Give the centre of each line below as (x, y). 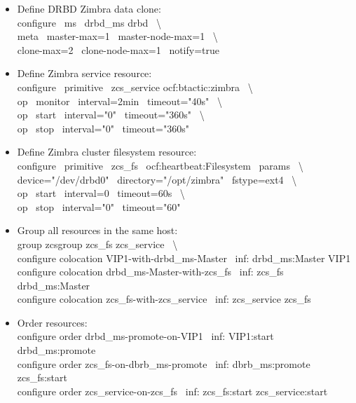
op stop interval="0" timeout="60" (99, 206)
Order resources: (52, 322)
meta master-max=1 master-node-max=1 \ (117, 36)
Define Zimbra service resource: (84, 73)
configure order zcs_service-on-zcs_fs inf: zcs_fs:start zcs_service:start (172, 391)
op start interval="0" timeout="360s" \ (111, 115)
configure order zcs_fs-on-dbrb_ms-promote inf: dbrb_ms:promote (164, 363)
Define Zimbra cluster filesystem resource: (107, 152)
